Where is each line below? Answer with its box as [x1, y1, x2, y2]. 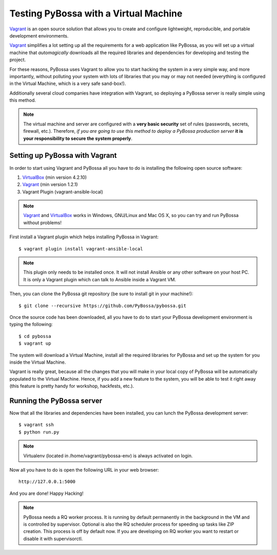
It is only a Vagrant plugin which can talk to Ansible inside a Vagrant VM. [23, 276, 176, 282]
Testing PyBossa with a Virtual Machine [9, 8, 183, 19]
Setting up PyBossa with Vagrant [9, 151, 117, 160]
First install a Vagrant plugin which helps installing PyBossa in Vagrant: [9, 234, 159, 240]
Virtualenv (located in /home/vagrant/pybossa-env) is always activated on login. [23, 453, 193, 459]
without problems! [23, 219, 62, 226]
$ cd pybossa [18, 333, 51, 339]
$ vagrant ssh [18, 422, 54, 428]
